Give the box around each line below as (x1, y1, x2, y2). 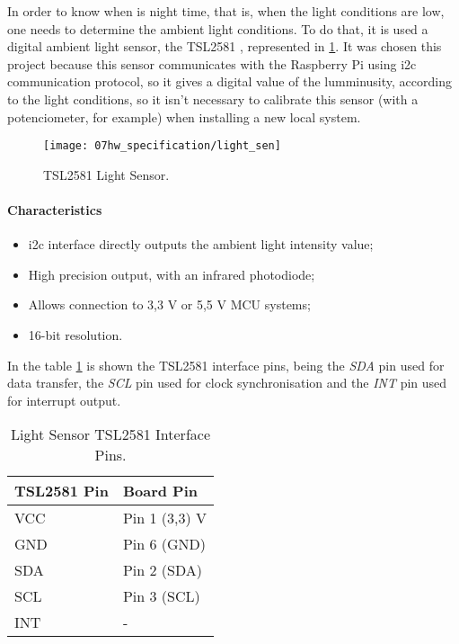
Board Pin (122, 480, 199, 502)
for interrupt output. (7, 390, 121, 409)
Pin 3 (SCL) (122, 586, 200, 607)
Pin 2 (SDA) (122, 559, 202, 581)
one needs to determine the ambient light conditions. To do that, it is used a (7, 19, 428, 38)
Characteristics (7, 201, 102, 219)
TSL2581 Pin (14, 480, 109, 502)
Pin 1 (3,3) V (122, 507, 207, 529)
